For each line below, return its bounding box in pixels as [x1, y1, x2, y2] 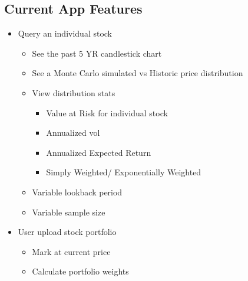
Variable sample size [32, 205, 105, 218]
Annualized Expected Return [46, 146, 151, 158]
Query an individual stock [18, 27, 113, 40]
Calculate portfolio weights [32, 265, 129, 277]
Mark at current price [32, 245, 111, 257]
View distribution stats [32, 86, 115, 99]
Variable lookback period [32, 185, 123, 198]
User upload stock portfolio [18, 226, 117, 238]
